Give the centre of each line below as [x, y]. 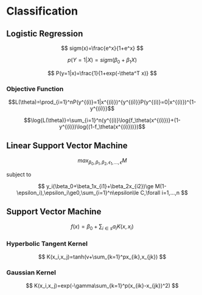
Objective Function [35, 89]
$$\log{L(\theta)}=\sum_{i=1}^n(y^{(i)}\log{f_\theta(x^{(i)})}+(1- [102, 120]
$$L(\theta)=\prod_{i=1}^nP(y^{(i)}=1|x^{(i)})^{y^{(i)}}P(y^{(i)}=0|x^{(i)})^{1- [102, 102]
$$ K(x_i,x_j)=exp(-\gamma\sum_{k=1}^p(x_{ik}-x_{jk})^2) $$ [102, 286]
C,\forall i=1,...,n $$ [164, 193]
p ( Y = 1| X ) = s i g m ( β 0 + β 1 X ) [102, 61]
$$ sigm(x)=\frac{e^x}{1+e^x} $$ [102, 48]
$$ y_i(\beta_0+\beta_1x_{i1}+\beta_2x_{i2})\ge [96, 186]
